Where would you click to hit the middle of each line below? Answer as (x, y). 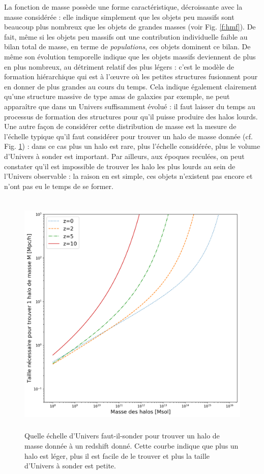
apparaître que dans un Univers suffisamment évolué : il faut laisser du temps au (130, 106)
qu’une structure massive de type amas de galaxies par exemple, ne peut (117, 96)
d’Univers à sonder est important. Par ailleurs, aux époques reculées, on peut (124, 156)
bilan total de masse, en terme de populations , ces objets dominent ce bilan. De (127, 46)
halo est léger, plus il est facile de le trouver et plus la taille (117, 455)
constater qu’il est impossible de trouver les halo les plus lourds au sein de (120, 166)
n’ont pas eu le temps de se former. (59, 186)
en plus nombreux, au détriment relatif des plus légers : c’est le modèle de (119, 66)
